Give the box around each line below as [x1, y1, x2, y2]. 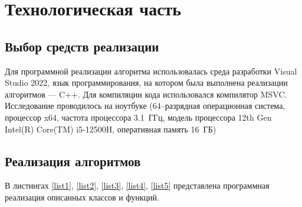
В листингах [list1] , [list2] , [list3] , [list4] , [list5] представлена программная [5, 179, 270, 192]
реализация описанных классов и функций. [5, 190, 159, 203]
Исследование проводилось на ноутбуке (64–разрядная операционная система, [5, 99, 285, 112]
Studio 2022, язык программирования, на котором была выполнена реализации [5, 76, 288, 89]
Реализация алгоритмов [5, 151, 141, 170]
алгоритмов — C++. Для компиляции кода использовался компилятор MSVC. [5, 88, 287, 100]
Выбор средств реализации [5, 37, 159, 55]
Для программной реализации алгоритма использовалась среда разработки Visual [5, 64, 297, 77]
